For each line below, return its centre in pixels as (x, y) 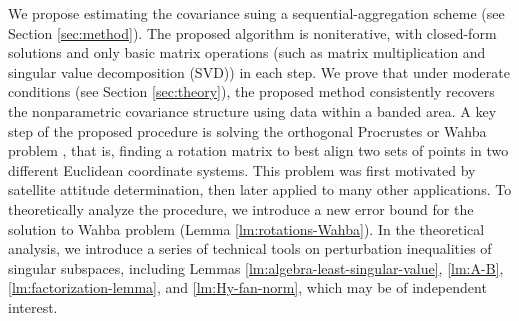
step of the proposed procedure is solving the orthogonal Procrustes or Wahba (247, 130)
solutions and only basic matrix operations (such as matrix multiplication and (247, 52)
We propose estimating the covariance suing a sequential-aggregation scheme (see (256, 13)
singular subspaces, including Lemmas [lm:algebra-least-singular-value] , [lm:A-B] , (256, 267)
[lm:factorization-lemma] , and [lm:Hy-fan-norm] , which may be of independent (247, 287)
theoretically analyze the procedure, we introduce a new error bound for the (241, 208)
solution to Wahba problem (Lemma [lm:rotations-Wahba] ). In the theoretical (246, 228)
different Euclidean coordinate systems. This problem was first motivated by (242, 169)
